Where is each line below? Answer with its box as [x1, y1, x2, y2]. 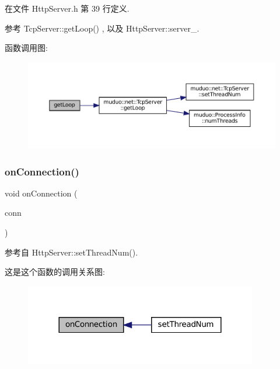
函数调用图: [5, 42, 48, 54]
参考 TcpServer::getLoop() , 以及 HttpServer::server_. [5, 22, 199, 34]
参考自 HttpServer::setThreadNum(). [5, 246, 138, 258]
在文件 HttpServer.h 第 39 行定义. [5, 2, 129, 14]
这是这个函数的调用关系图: [5, 265, 105, 278]
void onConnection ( [5, 187, 78, 199]
